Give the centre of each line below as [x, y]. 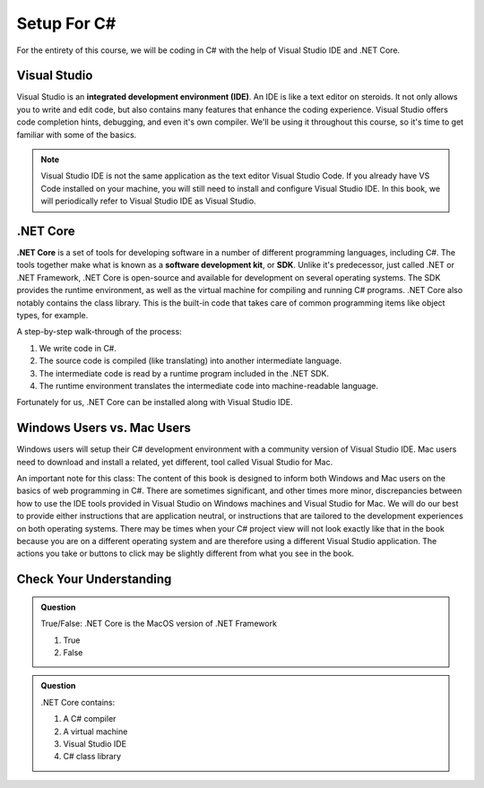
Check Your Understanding [94, 580]
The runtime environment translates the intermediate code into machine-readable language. [208, 386]
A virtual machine [95, 732]
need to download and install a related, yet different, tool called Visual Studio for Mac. [175, 462]
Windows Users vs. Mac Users [104, 428]
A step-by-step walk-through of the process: [99, 332]
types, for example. [52, 316]
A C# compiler [90, 719]
